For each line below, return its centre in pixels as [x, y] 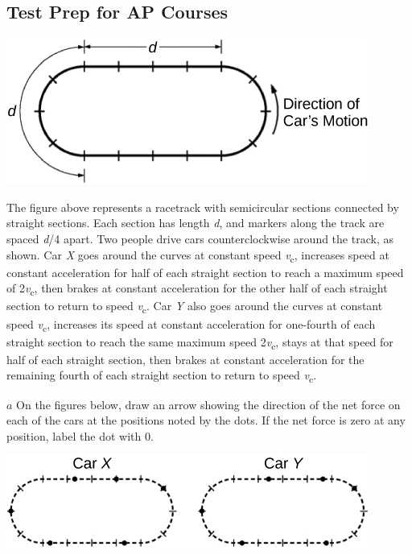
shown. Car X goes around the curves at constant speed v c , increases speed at [198, 255]
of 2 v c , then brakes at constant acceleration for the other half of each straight [197, 289]
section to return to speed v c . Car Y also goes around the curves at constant [195, 307]
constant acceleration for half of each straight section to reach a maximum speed [205, 272]
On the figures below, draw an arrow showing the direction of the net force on [208, 404]
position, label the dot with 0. [80, 435]
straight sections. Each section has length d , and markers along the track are [196, 223]
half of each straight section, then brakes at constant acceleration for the [185, 359]
